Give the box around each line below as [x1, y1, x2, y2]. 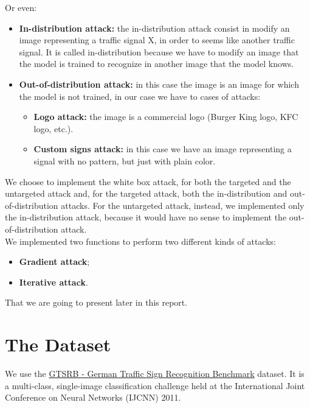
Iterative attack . [19, 275, 88, 288]
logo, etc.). [33, 122, 74, 135]
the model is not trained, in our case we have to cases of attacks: [19, 90, 261, 102]
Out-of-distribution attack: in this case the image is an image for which [19, 77, 299, 90]
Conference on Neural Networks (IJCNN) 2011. [5, 391, 181, 404]
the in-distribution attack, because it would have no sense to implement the [5, 211, 287, 223]
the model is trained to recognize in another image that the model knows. [19, 57, 294, 70]
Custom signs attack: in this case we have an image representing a [33, 142, 292, 155]
